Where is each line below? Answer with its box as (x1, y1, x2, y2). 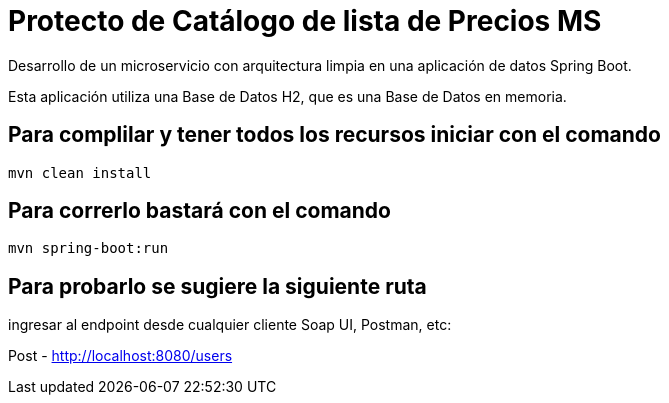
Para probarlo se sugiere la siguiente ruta (8, 273, 427, 299)
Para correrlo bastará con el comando (8, 198, 391, 224)
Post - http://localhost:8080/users (8, 347, 233, 365)
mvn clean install (8, 164, 152, 181)
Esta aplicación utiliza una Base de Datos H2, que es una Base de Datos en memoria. (8, 87, 567, 105)
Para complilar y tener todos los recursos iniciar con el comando (8, 122, 661, 148)
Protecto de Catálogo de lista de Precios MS (8, 4, 602, 38)
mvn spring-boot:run (8, 240, 169, 257)
